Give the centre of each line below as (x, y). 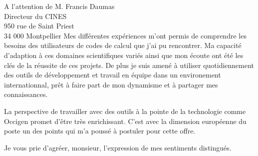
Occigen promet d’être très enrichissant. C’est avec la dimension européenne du (125, 121)
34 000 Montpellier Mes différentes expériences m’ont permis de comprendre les (125, 35)
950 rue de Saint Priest (39, 26)
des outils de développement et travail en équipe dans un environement (113, 75)
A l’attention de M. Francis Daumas (59, 6)
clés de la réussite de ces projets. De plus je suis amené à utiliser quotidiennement (129, 65)
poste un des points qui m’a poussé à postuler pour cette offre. (100, 131)
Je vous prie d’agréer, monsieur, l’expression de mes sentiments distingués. (118, 147)
